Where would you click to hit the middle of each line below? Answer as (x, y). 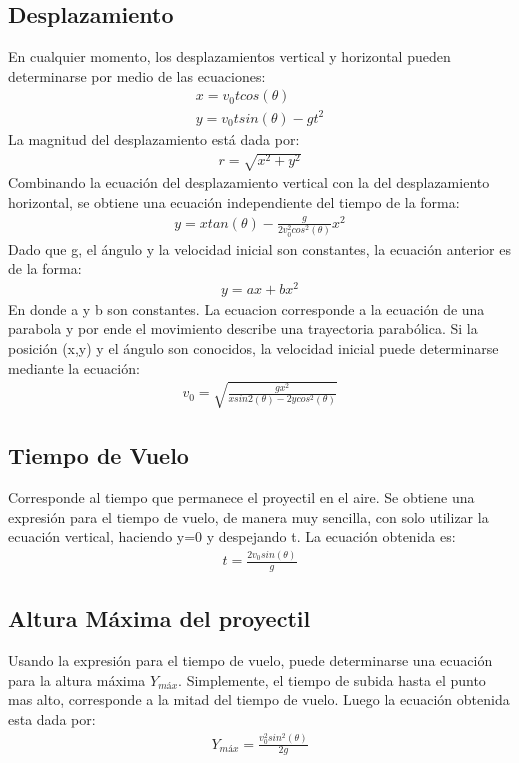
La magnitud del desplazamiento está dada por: (154, 138)
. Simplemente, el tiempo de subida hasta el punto (332, 679)
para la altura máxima (77, 679)
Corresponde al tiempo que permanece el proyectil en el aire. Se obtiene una (241, 496)
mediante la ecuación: (74, 367)
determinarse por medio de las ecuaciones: (137, 75)
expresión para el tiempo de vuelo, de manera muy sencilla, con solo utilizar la (248, 516)
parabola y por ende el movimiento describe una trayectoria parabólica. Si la (243, 328)
